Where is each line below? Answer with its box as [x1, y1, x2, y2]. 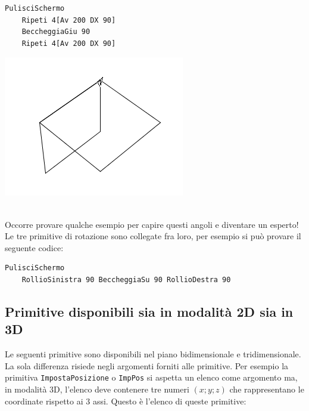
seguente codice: [5, 241, 64, 254]
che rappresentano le [229, 382, 304, 395]
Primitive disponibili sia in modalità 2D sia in [5, 302, 294, 320]
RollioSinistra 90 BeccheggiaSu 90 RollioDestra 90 [21, 275, 231, 284]
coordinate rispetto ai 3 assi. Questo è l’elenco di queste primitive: [5, 394, 246, 407]
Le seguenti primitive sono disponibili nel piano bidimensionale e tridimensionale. [5, 348, 301, 360]
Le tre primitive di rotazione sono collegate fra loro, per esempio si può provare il [5, 230, 301, 242]
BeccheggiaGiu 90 [21, 27, 90, 36]
